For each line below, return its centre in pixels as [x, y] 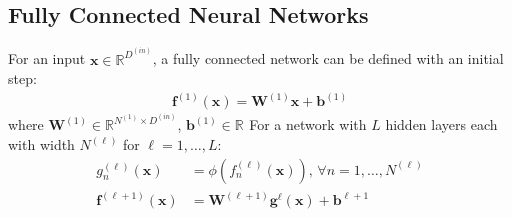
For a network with [308, 124]
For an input [47, 58]
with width [41, 144]
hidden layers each [441, 124]
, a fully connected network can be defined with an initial [328, 58]
